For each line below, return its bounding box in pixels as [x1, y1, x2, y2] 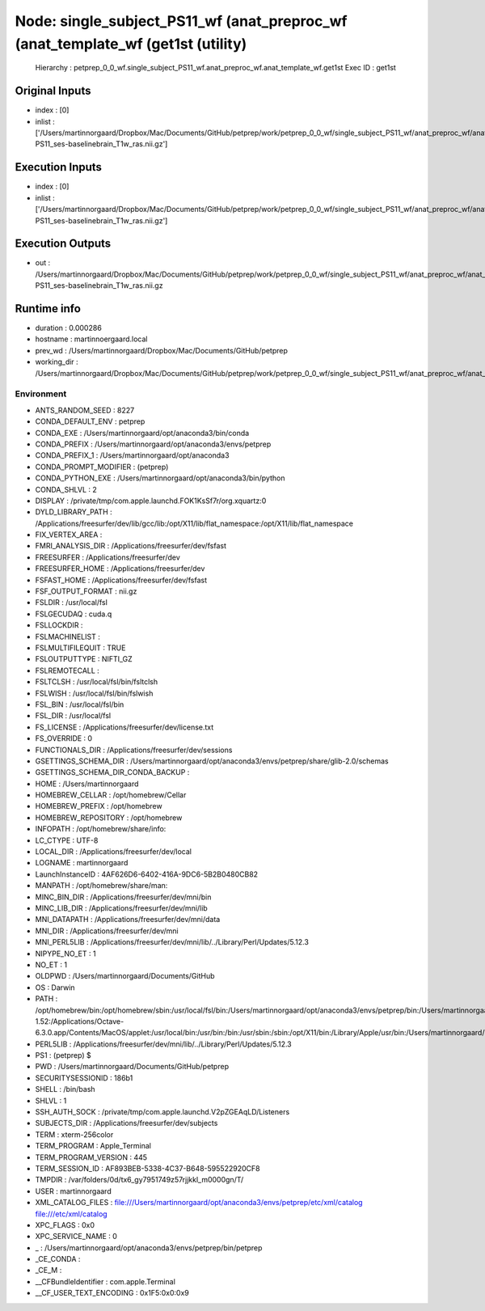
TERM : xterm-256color [35, 1129, 114, 1140]
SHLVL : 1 [35, 1096, 67, 1106]
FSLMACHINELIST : [35, 632, 100, 641]
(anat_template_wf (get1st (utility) [15, 35, 247, 53]
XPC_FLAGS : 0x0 [35, 1220, 95, 1229]
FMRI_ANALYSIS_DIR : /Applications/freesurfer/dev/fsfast [35, 541, 226, 551]
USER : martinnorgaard [35, 1186, 112, 1196]
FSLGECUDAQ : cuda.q [35, 609, 112, 619]
